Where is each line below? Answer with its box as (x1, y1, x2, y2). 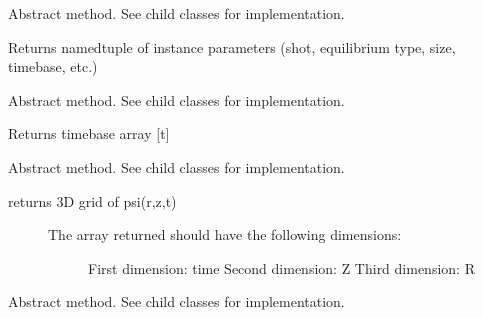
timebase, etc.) (8, 56, 98, 77)
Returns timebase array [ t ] (8, 123, 170, 144)
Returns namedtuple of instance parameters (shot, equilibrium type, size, (8, 36, 456, 57)
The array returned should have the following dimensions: (48, 224, 402, 245)
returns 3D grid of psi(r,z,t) (8, 190, 177, 211)
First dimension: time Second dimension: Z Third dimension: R (88, 257, 475, 278)
